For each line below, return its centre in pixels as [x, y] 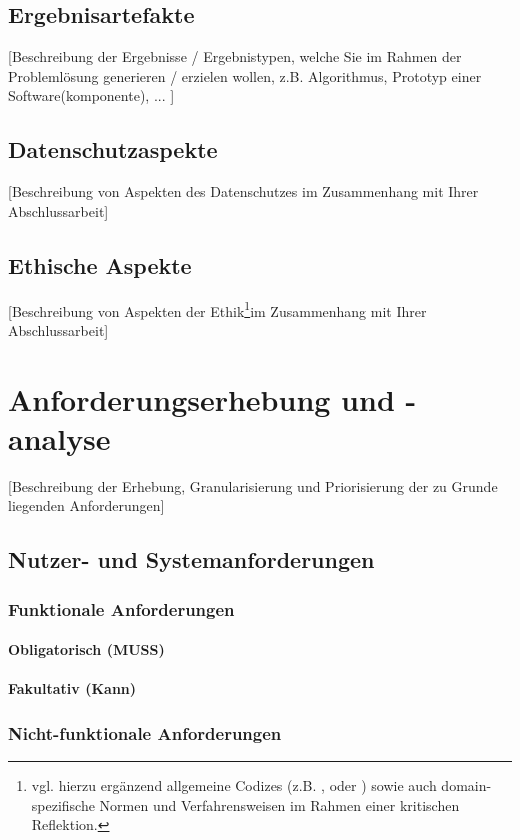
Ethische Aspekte [100, 264]
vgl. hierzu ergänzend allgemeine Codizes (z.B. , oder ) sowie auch [234, 785]
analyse [59, 437]
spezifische [63, 804]
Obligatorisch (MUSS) [86, 649]
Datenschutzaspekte [113, 149]
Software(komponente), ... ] [91, 95]
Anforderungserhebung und [201, 398]
